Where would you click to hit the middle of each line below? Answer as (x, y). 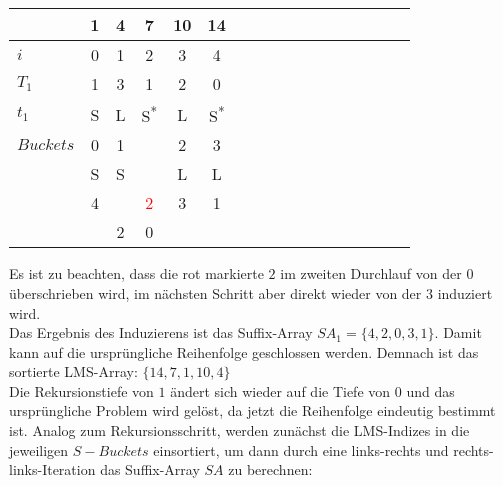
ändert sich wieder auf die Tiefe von (280, 390)
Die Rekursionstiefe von (81, 390)
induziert (465, 292)
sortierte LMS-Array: (73, 371)
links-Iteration (52, 469)
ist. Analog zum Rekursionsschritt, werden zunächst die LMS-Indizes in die (239, 430)
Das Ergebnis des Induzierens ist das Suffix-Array (161, 332)
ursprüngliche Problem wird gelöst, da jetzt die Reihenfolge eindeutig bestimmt (252, 410)
